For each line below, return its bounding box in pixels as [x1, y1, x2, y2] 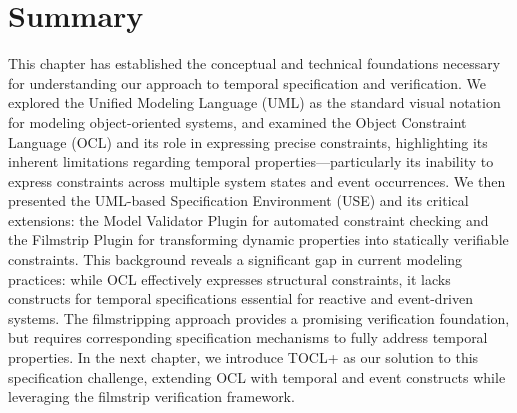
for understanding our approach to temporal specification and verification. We [8, 72, 487, 93]
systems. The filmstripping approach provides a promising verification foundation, [8, 307, 510, 328]
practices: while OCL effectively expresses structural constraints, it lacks [8, 268, 451, 289]
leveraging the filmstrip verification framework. [8, 386, 295, 407]
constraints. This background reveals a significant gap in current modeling [8, 249, 463, 270]
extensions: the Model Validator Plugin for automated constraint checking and [8, 209, 489, 230]
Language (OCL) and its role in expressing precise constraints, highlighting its [8, 131, 488, 152]
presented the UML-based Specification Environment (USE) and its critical [8, 190, 469, 211]
